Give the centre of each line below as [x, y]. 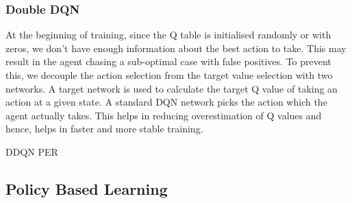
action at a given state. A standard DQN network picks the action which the [166, 102]
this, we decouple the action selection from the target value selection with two [169, 75]
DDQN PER [32, 151]
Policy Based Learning [87, 188]
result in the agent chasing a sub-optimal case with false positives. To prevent [168, 61]
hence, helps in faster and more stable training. [104, 129]
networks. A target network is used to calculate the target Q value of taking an [172, 88]
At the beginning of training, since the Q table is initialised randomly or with [168, 35]
